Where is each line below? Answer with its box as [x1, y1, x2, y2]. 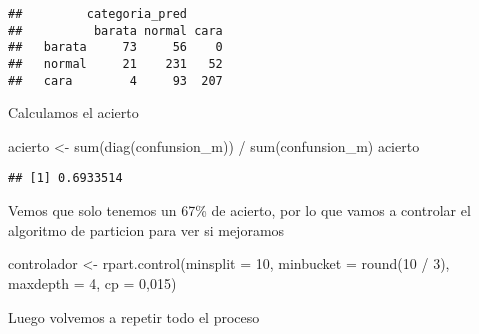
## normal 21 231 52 [8, 56, 223, 71]
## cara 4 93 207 [8, 73, 223, 88]
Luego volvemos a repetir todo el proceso [8, 306, 260, 327]
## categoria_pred [8, 7, 187, 21]
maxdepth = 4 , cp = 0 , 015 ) [8, 272, 177, 293]
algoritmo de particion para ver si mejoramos [8, 219, 285, 240]
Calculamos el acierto [8, 102, 139, 123]
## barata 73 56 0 [8, 40, 223, 55]
